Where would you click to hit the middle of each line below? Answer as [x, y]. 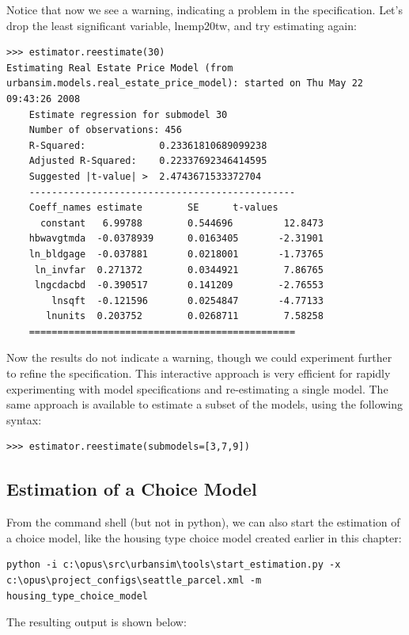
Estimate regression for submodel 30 [128, 114]
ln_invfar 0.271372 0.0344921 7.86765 [179, 270]
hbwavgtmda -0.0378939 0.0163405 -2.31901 [176, 239]
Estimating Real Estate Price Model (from [120, 68]
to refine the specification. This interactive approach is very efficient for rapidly [199, 373]
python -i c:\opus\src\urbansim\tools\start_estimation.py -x [174, 565]
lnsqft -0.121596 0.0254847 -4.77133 [187, 300]
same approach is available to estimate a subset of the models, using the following [205, 404]
